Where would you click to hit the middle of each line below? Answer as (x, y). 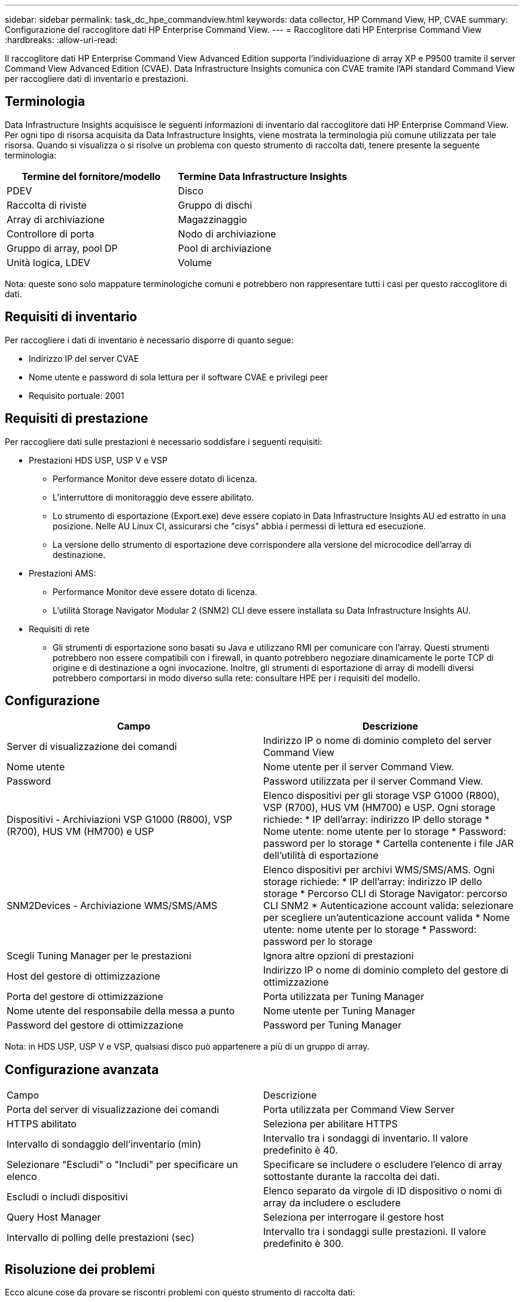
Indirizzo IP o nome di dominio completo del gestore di (386, 970)
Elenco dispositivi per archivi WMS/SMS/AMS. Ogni (379, 870)
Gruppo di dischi (215, 205)
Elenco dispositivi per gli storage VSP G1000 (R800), (382, 796)
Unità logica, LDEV (48, 262)
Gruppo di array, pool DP (62, 248)
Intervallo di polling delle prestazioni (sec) (100, 1238)
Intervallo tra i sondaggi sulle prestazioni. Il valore (375, 1232)
